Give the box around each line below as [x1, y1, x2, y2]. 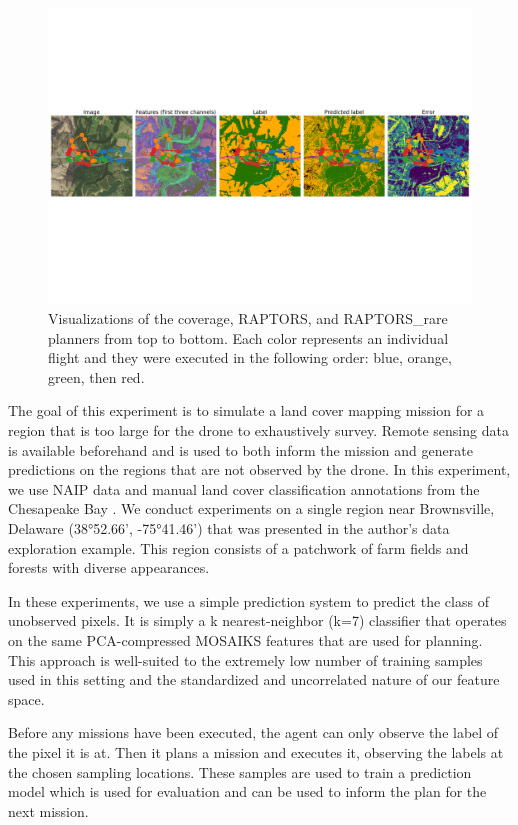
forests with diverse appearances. [8, 557, 210, 578]
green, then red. [48, 366, 145, 387]
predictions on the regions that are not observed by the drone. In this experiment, [8, 459, 511, 480]
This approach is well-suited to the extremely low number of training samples [8, 649, 483, 670]
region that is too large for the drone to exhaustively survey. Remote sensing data [8, 420, 509, 441]
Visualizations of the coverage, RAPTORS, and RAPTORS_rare [48, 308, 448, 329]
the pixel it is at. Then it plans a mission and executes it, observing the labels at [8, 741, 504, 762]
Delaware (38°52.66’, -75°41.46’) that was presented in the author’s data [8, 518, 450, 538]
